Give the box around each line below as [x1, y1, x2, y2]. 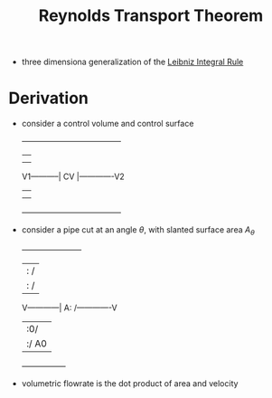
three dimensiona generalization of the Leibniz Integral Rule [21, 56, 244, 68]
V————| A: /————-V [21, 302, 118, 313]
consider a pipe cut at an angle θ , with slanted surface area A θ [21, 224, 255, 237]
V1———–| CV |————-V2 [21, 171, 126, 182]
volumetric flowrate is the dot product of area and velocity [21, 377, 239, 389]
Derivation [8, 88, 89, 109]
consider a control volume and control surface [21, 118, 194, 129]
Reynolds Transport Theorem [38, 5, 264, 26]
